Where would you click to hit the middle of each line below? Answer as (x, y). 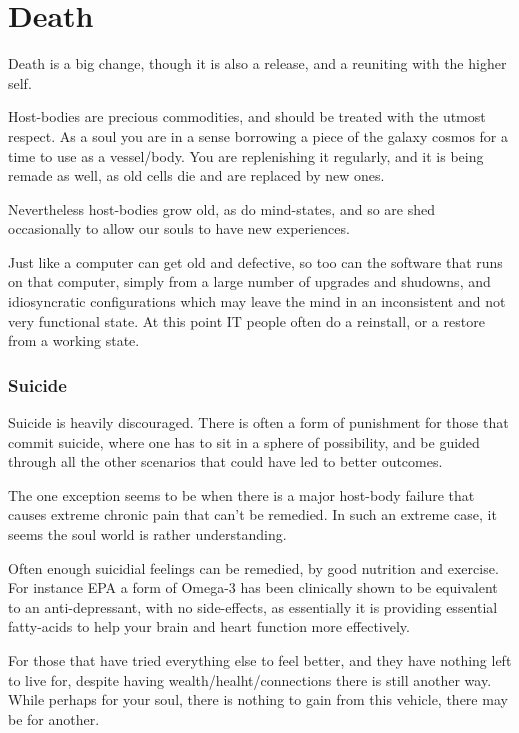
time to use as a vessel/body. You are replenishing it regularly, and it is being (246, 155)
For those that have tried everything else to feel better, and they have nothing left (260, 660)
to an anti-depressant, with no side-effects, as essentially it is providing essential (253, 606)
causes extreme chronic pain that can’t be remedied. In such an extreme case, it (252, 514)
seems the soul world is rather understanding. (147, 534)
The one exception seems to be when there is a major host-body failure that (241, 494)
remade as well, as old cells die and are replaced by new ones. (196, 175)
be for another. (54, 718)
